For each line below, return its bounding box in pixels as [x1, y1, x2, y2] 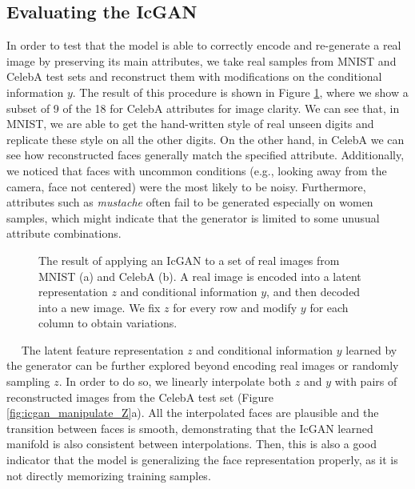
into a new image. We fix [38, 299, 161, 315]
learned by [345, 341, 397, 358]
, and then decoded [266, 283, 361, 300]
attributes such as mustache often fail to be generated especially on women [6, 194, 373, 210]
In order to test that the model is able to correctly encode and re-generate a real [6, 37, 401, 54]
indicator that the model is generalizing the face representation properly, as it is [6, 451, 398, 468]
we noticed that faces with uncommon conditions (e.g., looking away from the [6, 162, 387, 178]
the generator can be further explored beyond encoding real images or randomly [6, 357, 399, 374]
